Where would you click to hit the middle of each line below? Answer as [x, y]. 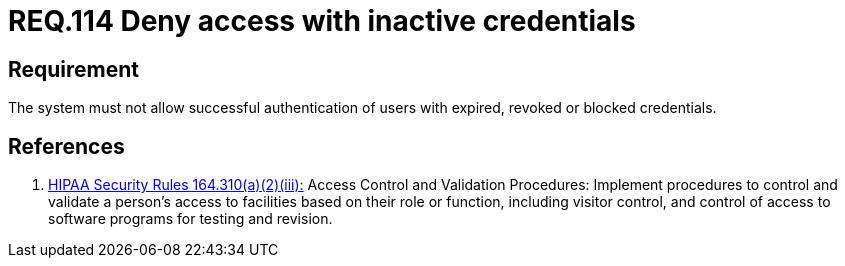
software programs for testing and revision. [190, 219]
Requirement [74, 69]
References [66, 146]
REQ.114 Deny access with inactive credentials [322, 21]
